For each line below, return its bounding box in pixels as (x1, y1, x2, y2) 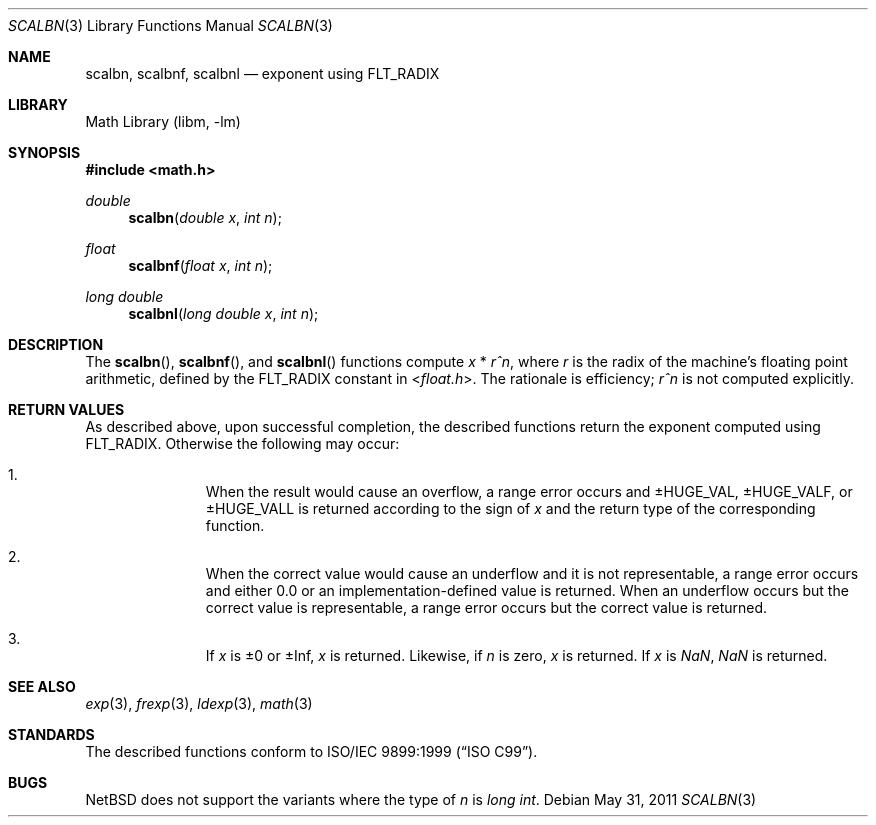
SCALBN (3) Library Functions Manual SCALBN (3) (8, 17, 333, 34)
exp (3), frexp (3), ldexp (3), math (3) (85, 695, 313, 712)
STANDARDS (8, 726, 95, 743)
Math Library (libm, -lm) (85, 113, 241, 130)
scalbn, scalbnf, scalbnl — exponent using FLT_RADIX (85, 65, 440, 82)
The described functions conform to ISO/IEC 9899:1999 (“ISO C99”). (85, 743, 538, 760)
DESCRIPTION (8, 336, 104, 353)
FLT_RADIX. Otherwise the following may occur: (85, 435, 400, 452)
